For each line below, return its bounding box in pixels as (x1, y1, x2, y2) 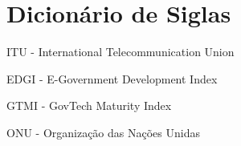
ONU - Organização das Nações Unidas (6, 124, 200, 140)
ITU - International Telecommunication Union (6, 43, 235, 60)
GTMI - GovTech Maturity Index (6, 97, 172, 114)
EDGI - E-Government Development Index (6, 70, 218, 87)
